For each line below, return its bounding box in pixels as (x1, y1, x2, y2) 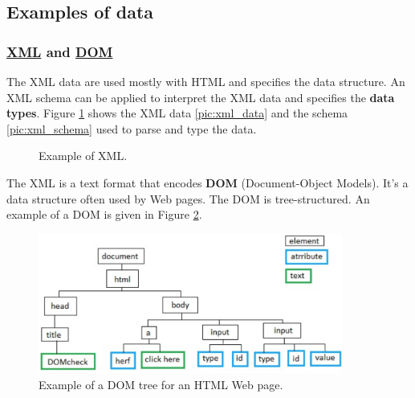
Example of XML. (39, 147, 128, 164)
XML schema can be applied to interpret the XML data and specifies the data (6, 88, 395, 105)
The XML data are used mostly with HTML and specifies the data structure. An (6, 73, 405, 89)
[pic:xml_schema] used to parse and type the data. (6, 120, 257, 137)
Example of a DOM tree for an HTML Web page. (39, 375, 283, 392)
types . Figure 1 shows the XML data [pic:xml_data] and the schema (6, 105, 348, 121)
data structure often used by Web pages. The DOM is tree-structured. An (6, 190, 370, 207)
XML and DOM (6, 41, 113, 61)
